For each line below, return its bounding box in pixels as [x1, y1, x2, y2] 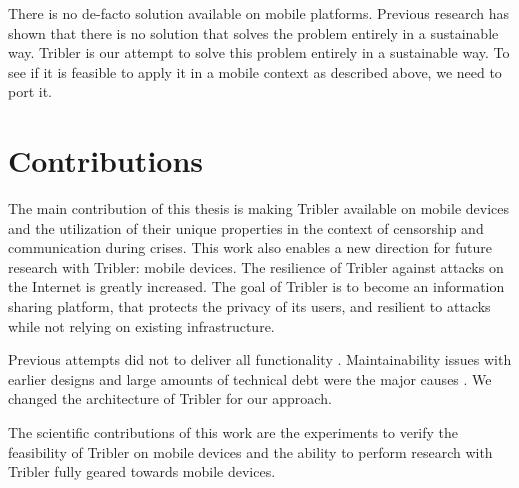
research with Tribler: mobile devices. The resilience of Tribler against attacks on [8, 256, 504, 277]
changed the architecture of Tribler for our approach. [8, 388, 332, 409]
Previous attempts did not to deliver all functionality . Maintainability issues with [8, 349, 512, 370]
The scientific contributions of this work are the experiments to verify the [8, 422, 459, 443]
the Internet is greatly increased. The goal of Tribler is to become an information [8, 276, 505, 297]
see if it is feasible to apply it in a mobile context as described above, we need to [8, 61, 502, 82]
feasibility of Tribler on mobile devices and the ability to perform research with [8, 441, 493, 462]
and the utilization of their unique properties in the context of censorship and [8, 217, 484, 238]
